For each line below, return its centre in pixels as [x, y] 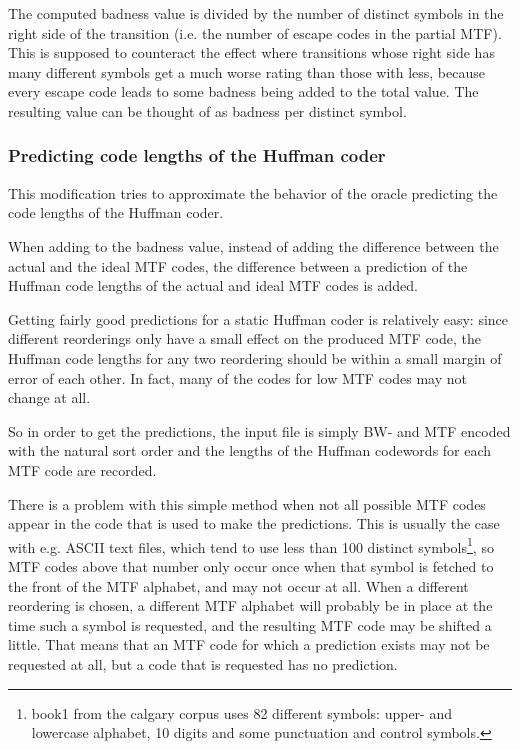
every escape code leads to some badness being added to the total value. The [243, 91]
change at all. [49, 397]
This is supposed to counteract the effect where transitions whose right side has [251, 52]
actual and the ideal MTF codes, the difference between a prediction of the [238, 265]
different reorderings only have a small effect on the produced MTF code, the [245, 338]
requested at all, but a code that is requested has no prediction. [203, 663]
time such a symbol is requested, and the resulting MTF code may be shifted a [250, 624]
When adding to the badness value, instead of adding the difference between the [253, 245]
